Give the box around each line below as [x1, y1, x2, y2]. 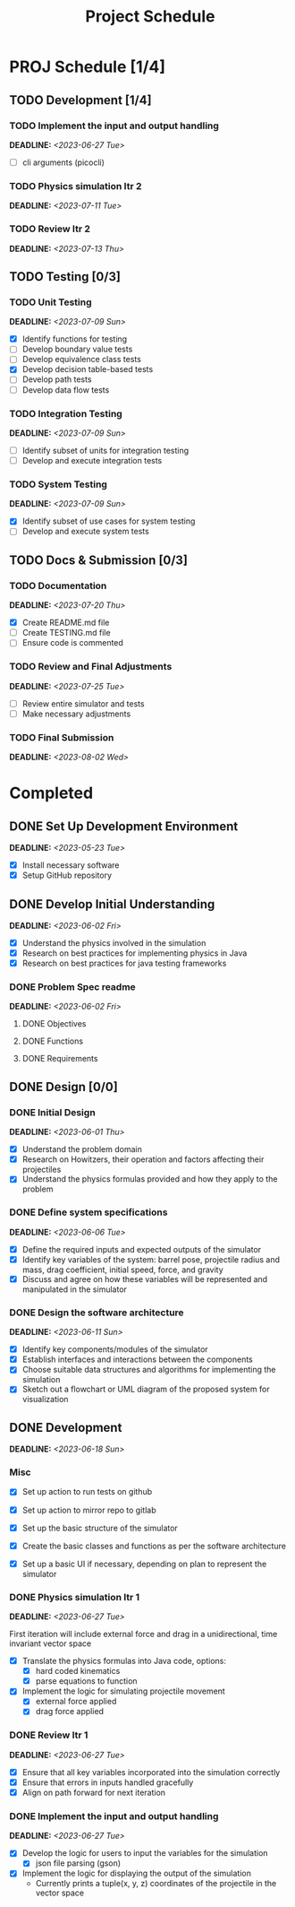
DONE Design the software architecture [9, 1306, 185, 1319]
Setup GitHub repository [21, 870, 113, 880]
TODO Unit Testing [9, 296, 92, 308]
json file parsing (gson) [35, 1858, 122, 1868]
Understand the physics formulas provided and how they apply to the [21, 1174, 278, 1184]
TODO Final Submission [9, 731, 114, 743]
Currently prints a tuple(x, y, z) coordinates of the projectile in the [35, 1878, 277, 1889]
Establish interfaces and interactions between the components [21, 1354, 253, 1365]
